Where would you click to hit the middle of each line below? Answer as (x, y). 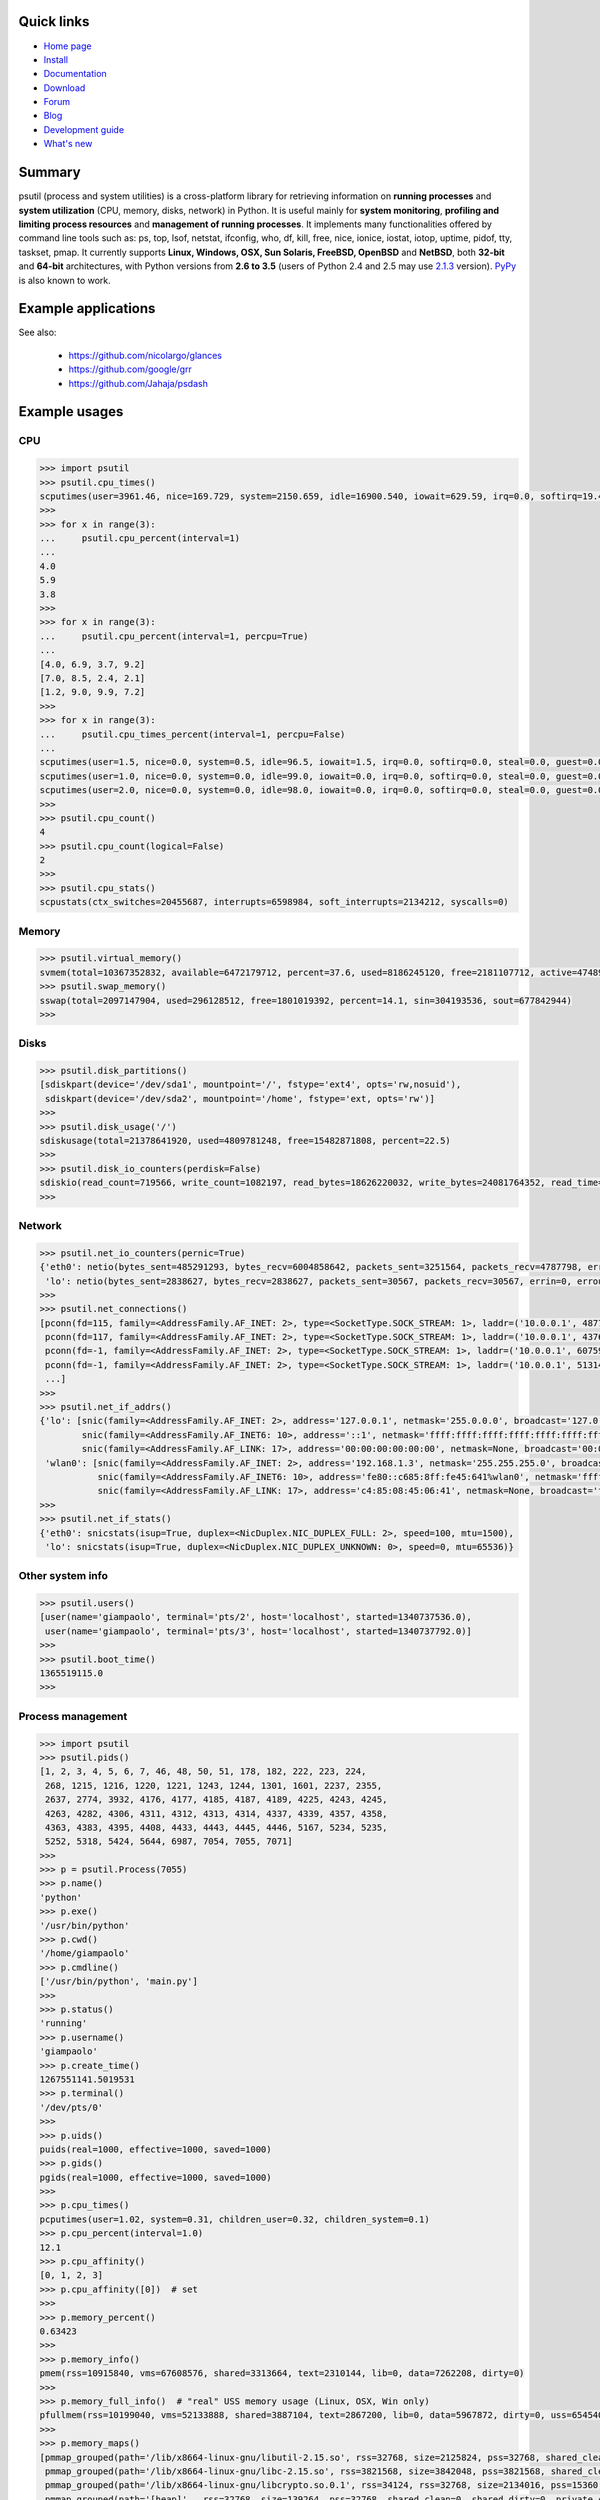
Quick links (54, 21)
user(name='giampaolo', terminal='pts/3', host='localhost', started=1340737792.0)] (258, 1631)
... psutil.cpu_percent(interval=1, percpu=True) (174, 636)
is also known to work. (65, 280)
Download (64, 87)
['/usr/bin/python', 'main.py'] (119, 1981)
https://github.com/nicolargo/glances (145, 355)
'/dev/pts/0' (71, 2107)
